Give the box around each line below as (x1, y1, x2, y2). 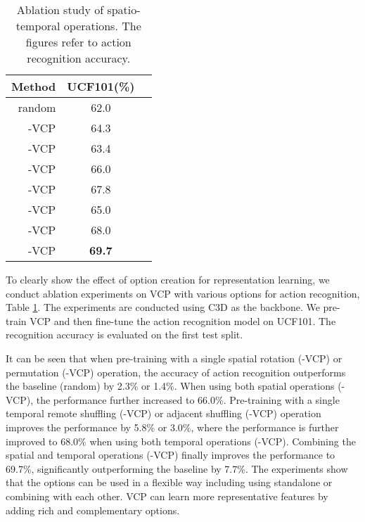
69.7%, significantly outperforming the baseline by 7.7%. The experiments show (6, 461, 348, 476)
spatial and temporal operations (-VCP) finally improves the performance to (6, 447, 335, 462)
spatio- (107, 1, 141, 18)
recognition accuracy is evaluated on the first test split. (6, 327, 243, 342)
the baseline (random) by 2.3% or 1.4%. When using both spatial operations (6, 378, 335, 393)
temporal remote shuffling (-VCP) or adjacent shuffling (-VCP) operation (6, 406, 321, 421)
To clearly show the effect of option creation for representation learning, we (6, 272, 330, 286)
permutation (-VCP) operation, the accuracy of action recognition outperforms (6, 364, 346, 379)
